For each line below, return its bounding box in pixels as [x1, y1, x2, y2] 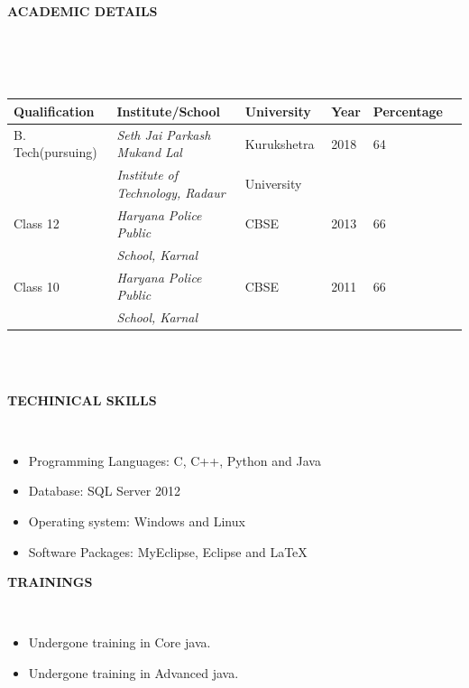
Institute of [116, 165, 179, 184]
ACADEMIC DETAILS [7, 2, 158, 20]
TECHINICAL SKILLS [7, 390, 157, 409]
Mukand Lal [116, 143, 182, 162]
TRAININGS [7, 572, 93, 591]
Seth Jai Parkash [116, 125, 211, 144]
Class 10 [14, 276, 60, 295]
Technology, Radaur [116, 182, 225, 201]
